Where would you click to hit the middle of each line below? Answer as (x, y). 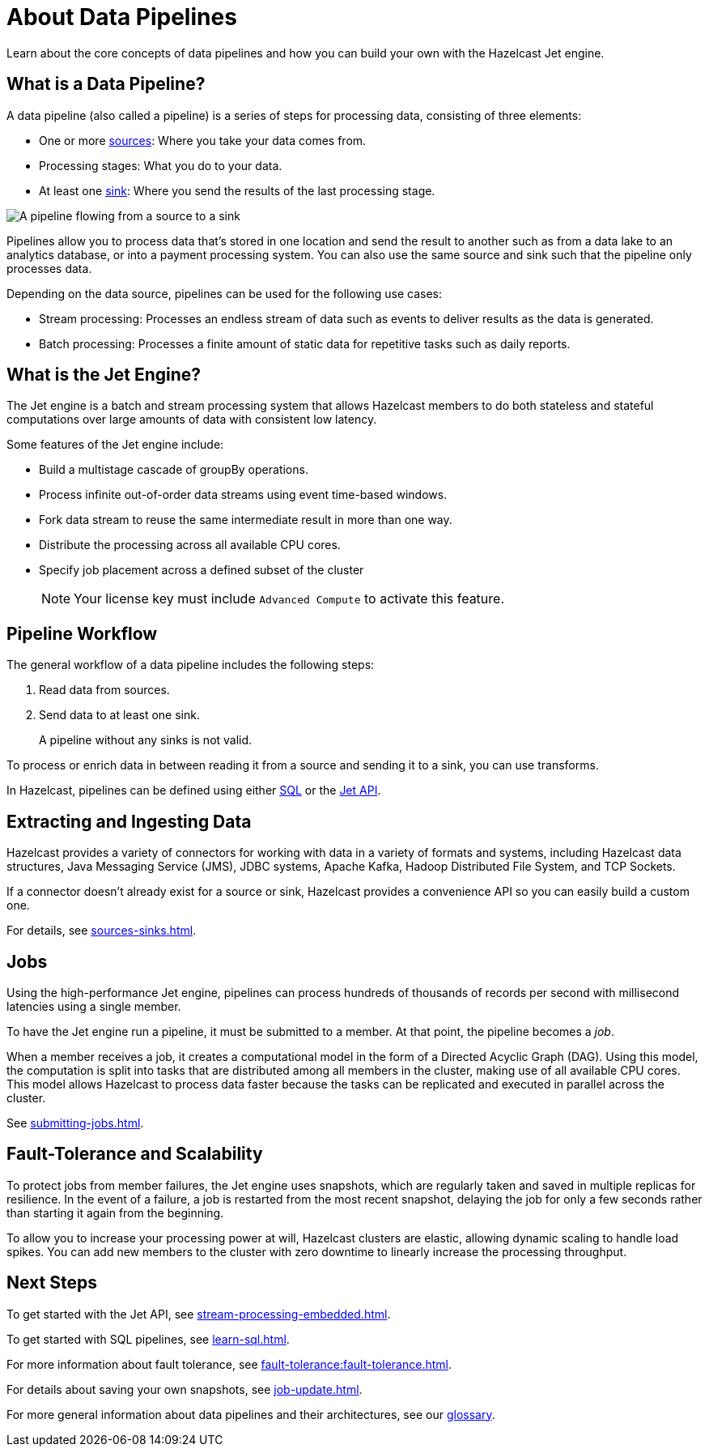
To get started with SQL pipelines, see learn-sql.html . (148, 1339)
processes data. (49, 268)
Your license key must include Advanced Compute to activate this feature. (289, 599)
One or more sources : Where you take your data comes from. (203, 140)
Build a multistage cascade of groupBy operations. (174, 470)
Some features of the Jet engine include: (115, 445)
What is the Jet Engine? (104, 375)
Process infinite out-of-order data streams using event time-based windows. (243, 495)
